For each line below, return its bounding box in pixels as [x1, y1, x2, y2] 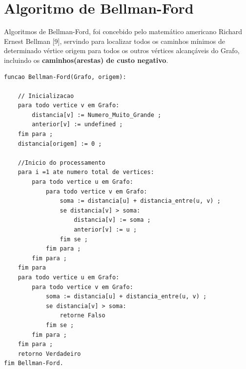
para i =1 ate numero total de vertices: [18, 169, 154, 176]
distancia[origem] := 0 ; [18, 140, 102, 147]
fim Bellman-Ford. [4, 360, 63, 367]
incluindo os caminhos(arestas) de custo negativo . [4, 55, 168, 65]
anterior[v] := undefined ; [32, 121, 123, 128]
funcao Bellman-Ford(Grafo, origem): [4, 73, 126, 80]
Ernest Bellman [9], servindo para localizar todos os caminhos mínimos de [4, 36, 225, 46]
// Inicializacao [18, 92, 74, 99]
